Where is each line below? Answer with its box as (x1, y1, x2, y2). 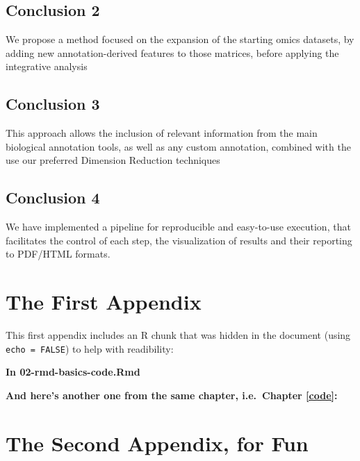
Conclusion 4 (6, 187, 100, 208)
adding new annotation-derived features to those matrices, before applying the (6, 45, 339, 60)
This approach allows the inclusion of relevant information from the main (6, 126, 318, 140)
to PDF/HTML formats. (6, 246, 111, 261)
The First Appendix (6, 287, 202, 316)
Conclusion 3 (6, 93, 100, 115)
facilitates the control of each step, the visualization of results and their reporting (6, 233, 352, 247)
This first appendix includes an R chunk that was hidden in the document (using (6, 328, 351, 342)
